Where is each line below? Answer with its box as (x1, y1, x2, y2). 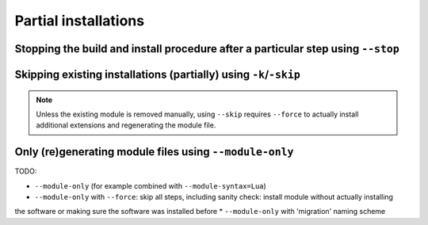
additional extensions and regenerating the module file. (36, 120, 216, 130)
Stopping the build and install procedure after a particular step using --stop (14, 42, 399, 55)
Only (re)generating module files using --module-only (14, 145, 294, 158)
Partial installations (14, 12, 145, 29)
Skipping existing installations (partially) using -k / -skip (14, 67, 300, 81)
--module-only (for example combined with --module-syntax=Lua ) (34, 181, 267, 190)
